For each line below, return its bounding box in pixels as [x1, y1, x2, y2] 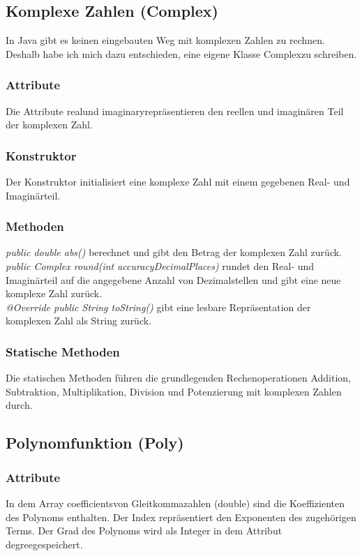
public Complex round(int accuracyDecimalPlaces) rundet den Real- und [6, 259, 315, 273]
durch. [6, 398, 33, 412]
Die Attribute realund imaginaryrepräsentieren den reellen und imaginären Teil [6, 103, 344, 118]
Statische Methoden [6, 343, 120, 360]
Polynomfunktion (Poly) [6, 432, 184, 453]
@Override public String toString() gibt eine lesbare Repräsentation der [6, 299, 311, 314]
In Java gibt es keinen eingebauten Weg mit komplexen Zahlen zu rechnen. [6, 33, 326, 47]
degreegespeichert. [6, 536, 83, 551]
